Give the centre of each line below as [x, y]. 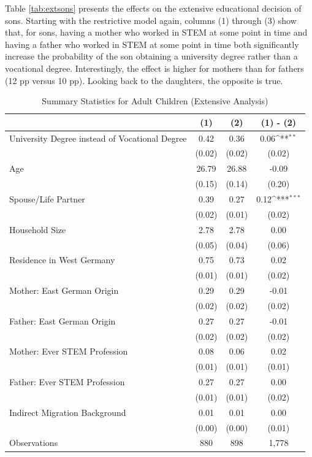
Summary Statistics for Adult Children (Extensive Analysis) [155, 101]
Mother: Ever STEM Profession [69, 351]
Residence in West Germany [62, 260]
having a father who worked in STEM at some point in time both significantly [152, 44]
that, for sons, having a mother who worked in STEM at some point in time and [156, 32]
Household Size [38, 229]
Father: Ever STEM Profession [67, 382]
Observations [34, 443]
